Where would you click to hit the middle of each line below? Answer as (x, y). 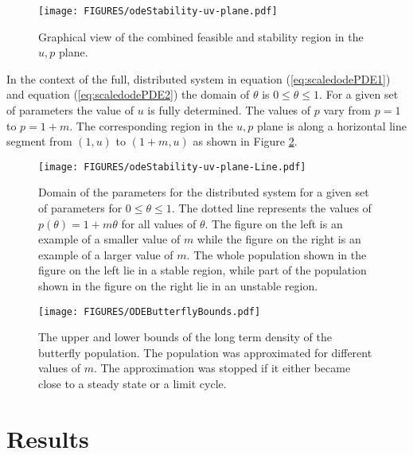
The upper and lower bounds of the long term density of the (185, 337)
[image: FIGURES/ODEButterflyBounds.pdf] (150, 311)
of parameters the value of (70, 110)
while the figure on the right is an (279, 239)
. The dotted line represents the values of (271, 208)
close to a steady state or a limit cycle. (132, 384)
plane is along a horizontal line (332, 125)
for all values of (159, 223)
